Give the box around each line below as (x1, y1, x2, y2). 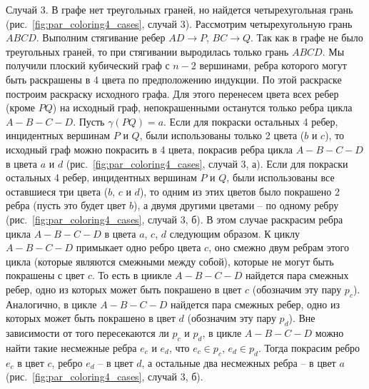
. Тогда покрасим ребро (258, 340, 360, 355)
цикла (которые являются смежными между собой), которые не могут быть (6, 253, 334, 268)
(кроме (6, 100, 36, 115)
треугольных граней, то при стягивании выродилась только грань (6, 44, 289, 59)
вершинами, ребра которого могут (199, 58, 347, 73)
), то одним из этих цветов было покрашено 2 (139, 183, 340, 198)
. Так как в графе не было (251, 30, 363, 45)
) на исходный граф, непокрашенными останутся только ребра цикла (52, 100, 353, 115)
